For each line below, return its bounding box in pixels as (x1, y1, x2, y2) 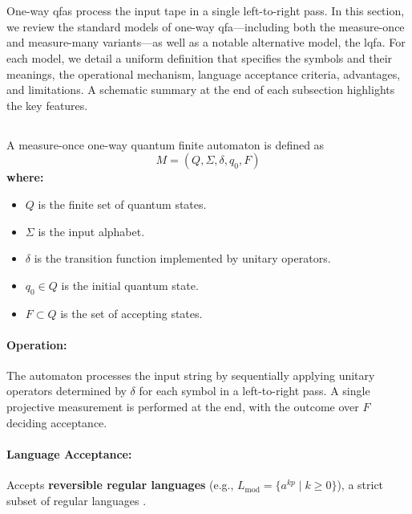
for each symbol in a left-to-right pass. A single (139, 382, 370, 399)
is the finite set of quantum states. (38, 195, 207, 212)
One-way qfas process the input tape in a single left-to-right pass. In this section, (6, 2, 405, 19)
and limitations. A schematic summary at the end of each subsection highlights (6, 81, 395, 98)
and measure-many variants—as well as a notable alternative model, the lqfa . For (6, 34, 406, 51)
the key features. (6, 96, 88, 113)
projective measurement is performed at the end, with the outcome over (6, 398, 359, 415)
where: (6, 169, 44, 186)
